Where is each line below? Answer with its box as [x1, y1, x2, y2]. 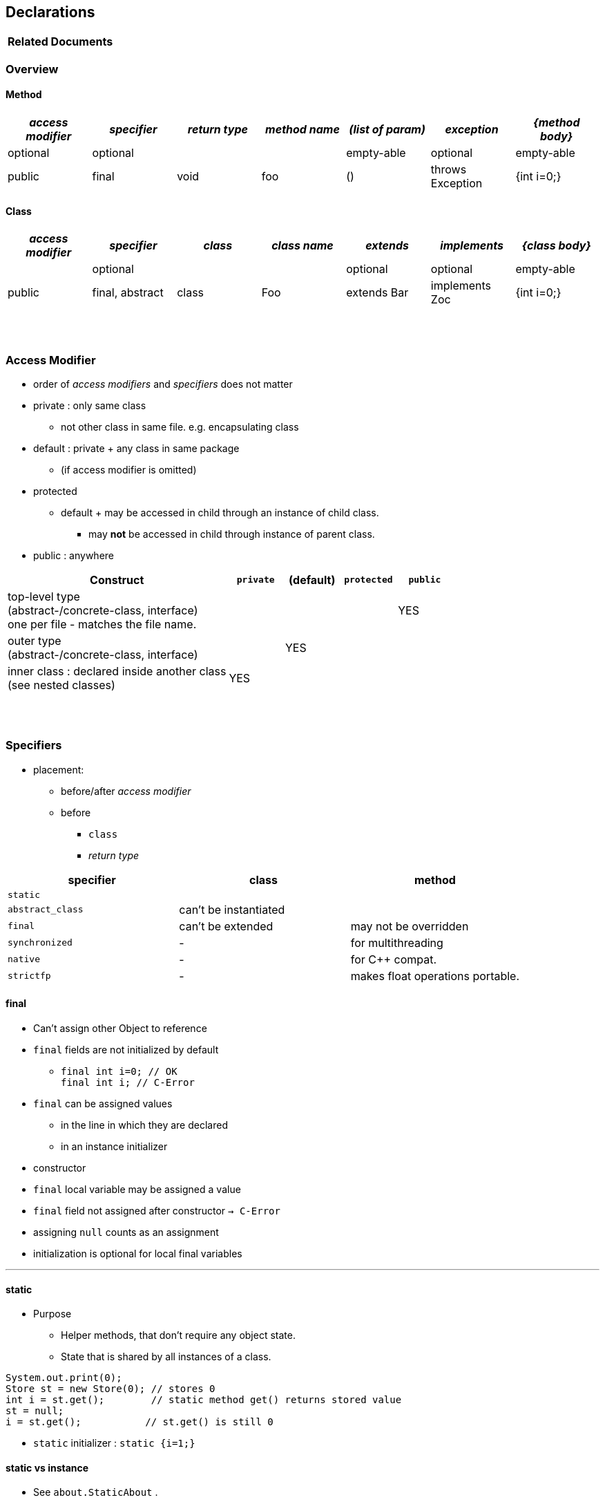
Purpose [33, 1308, 72, 1320]
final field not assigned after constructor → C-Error [33, 1204, 280, 1217]
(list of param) [349, 122, 425, 137]
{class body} [521, 238, 591, 253]
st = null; [6, 1405, 64, 1417]
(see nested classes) [8, 677, 115, 692]
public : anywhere [33, 549, 115, 561]
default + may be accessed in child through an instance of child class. [61, 506, 379, 518]
